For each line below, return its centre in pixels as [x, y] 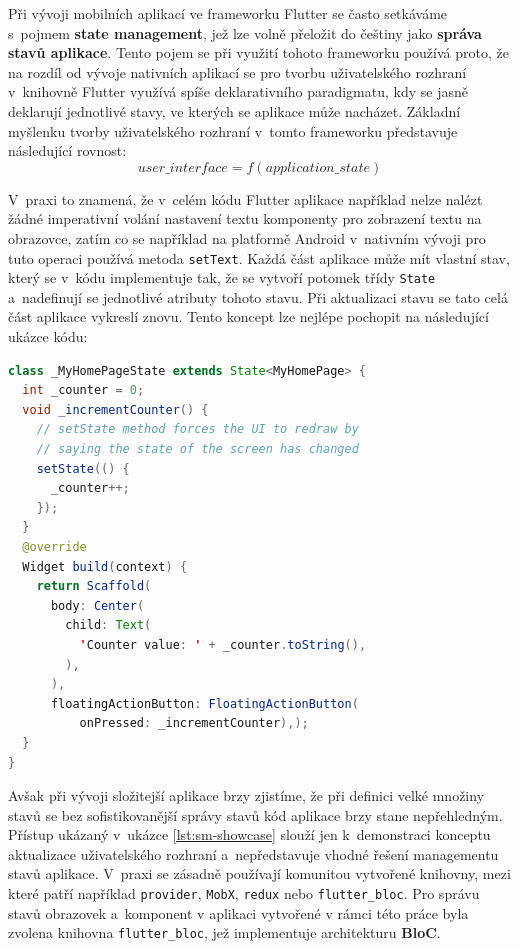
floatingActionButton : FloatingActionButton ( [204, 703]
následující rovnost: [67, 150]
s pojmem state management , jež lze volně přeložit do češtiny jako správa [245, 32]
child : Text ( [108, 625]
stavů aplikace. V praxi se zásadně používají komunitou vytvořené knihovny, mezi [259, 873]
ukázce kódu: [48, 336]
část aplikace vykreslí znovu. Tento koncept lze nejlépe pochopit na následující [248, 316]
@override [54, 546]
